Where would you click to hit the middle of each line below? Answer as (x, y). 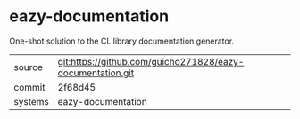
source (28, 67)
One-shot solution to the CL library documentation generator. (122, 41)
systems (31, 101)
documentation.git (96, 73)
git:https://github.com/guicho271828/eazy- (151, 61)
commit (29, 87)
